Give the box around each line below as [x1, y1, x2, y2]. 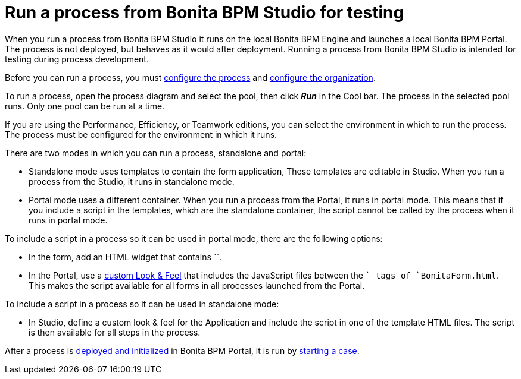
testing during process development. [5, 53, 149, 64]
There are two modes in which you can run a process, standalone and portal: [5, 147, 307, 158]
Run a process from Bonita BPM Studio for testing [5, 2, 404, 23]
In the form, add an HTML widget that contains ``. [29, 251, 221, 262]
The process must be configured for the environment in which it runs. [5, 129, 277, 140]
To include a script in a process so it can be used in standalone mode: [5, 298, 279, 309]
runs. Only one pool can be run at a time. [5, 100, 165, 111]
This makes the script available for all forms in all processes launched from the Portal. [29, 280, 365, 290]
